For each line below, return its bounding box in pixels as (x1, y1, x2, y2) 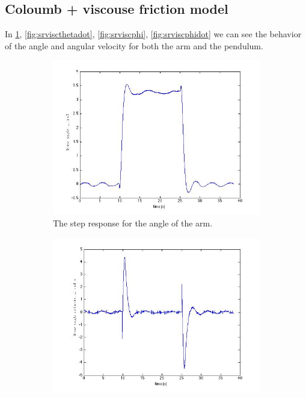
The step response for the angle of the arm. (53, 217, 213, 229)
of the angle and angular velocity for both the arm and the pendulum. (5, 39, 263, 52)
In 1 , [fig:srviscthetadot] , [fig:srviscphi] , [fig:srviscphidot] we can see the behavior (5, 28, 302, 40)
